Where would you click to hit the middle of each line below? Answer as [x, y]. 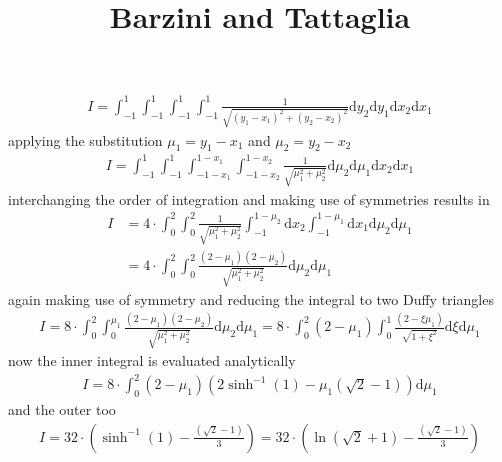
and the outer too [62, 409]
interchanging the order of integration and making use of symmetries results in [249, 198]
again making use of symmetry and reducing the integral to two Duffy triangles [251, 298]
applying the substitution [85, 139]
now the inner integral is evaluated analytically [152, 360]
